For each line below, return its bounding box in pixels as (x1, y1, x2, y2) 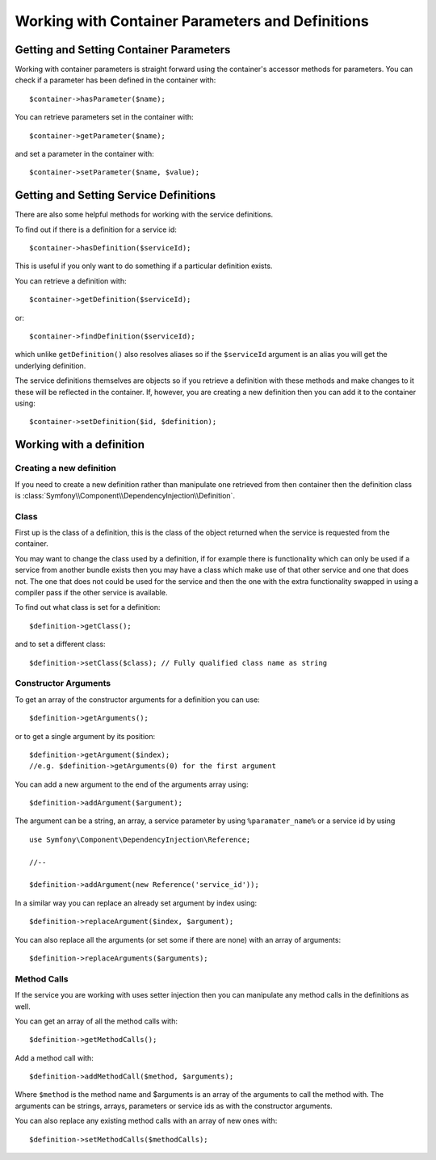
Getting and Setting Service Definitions (15, 188, 216, 202)
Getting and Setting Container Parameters (15, 43, 231, 57)
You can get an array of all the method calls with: (15, 1016, 178, 1026)
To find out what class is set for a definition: (15, 603, 161, 612)
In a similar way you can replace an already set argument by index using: (15, 897, 258, 908)
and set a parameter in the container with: (15, 149, 154, 159)
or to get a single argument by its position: (15, 731, 156, 741)
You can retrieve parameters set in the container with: (15, 112, 194, 122)
